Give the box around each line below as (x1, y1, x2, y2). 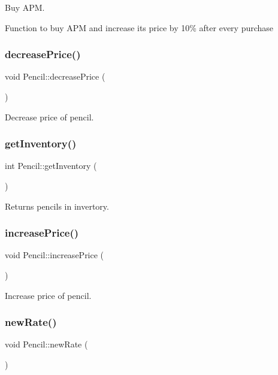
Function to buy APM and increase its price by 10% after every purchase (5, 21, 274, 34)
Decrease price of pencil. (5, 110, 94, 123)
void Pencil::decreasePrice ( (5, 70, 105, 83)
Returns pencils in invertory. (5, 199, 109, 212)
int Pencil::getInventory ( (5, 159, 97, 172)
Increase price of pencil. (5, 289, 92, 301)
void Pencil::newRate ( (5, 338, 88, 350)
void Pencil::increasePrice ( (5, 249, 104, 261)
